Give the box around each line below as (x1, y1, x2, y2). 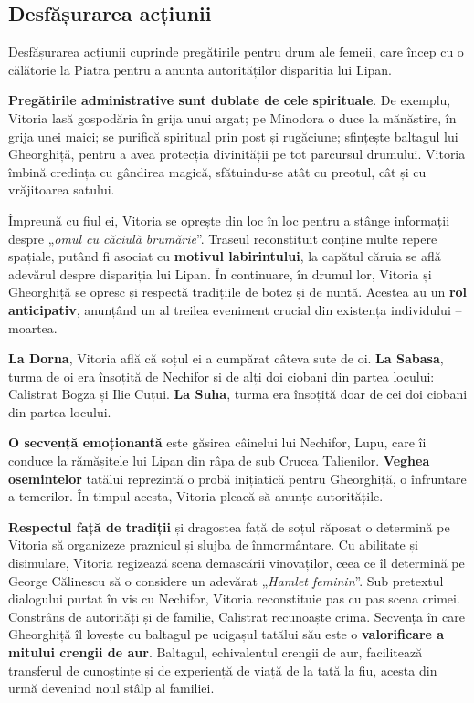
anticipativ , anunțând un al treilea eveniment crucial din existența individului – (8, 299, 462, 319)
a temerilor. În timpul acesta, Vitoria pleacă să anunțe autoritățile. (8, 487, 384, 506)
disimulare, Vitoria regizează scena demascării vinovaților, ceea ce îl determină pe (8, 553, 465, 572)
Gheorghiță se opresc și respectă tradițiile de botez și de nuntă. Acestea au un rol (8, 282, 468, 301)
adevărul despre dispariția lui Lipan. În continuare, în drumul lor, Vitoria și (8, 264, 432, 283)
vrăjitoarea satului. (8, 180, 115, 199)
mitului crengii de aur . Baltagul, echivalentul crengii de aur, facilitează (8, 643, 423, 662)
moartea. (8, 318, 58, 337)
